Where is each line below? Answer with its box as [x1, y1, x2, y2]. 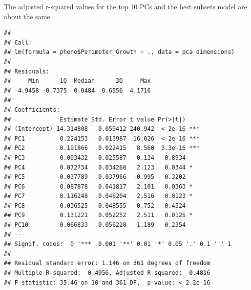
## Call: [4, 39, 32, 46]
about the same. [4, 11, 52, 21]
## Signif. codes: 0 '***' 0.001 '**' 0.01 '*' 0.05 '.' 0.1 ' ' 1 [4, 241, 231, 248]
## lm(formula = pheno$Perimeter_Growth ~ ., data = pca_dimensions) [4, 48, 235, 56]
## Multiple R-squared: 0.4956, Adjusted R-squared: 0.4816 [4, 269, 210, 277]
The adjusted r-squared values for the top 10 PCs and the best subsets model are [4, 1, 247, 11]
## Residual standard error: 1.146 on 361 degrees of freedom [4, 260, 210, 267]
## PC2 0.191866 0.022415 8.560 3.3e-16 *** [4, 145, 200, 152]
